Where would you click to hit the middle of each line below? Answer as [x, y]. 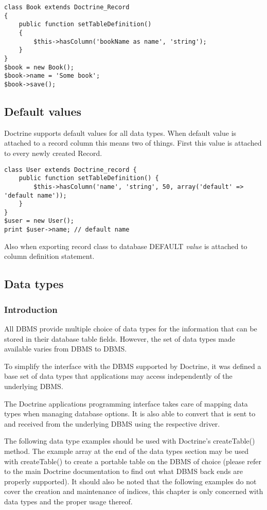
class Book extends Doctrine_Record [67, 7]
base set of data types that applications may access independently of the [118, 376]
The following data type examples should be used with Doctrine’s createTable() [130, 441]
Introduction [31, 309]
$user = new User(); [39, 221]
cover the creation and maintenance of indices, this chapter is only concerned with [134, 491]
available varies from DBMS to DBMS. [66, 349]
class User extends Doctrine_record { [70, 170]
